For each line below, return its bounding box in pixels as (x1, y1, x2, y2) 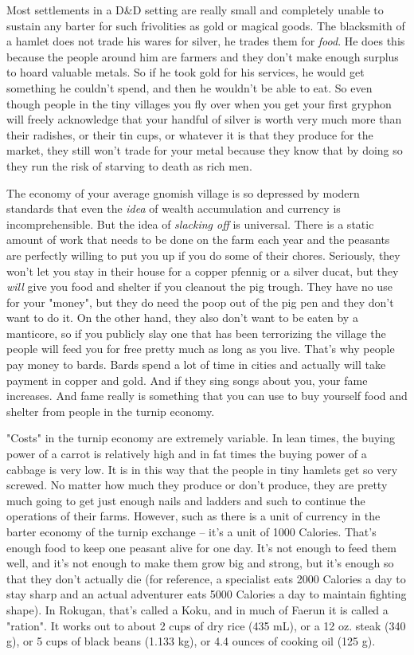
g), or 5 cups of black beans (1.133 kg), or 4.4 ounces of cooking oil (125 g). (6, 633, 376, 649)
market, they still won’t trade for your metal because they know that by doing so (6, 142, 403, 159)
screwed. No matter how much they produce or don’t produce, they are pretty (6, 477, 388, 493)
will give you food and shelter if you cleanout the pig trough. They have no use (6, 278, 393, 295)
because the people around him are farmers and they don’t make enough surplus (6, 48, 399, 65)
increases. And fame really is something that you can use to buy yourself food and (6, 387, 408, 404)
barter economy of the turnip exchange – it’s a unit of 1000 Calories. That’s (6, 524, 377, 539)
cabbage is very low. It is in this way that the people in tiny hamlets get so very (6, 461, 398, 477)
